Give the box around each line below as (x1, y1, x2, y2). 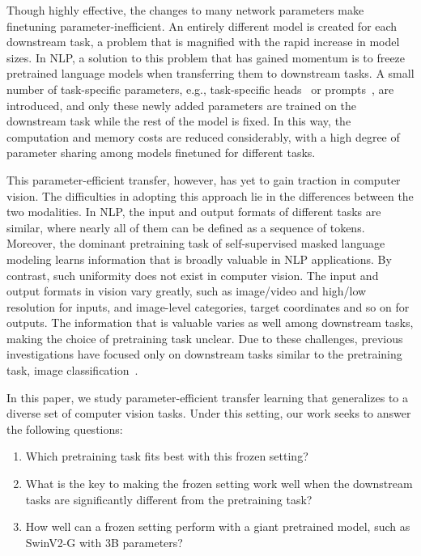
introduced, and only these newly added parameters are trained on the (6, 96, 357, 113)
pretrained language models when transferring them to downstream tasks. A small (6, 65, 415, 82)
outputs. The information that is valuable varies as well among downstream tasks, (6, 314, 414, 331)
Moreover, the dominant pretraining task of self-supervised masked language (6, 235, 385, 252)
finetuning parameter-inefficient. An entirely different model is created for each (6, 17, 398, 34)
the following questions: (6, 420, 123, 437)
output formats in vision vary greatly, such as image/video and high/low (6, 282, 367, 299)
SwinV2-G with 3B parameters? (25, 533, 183, 550)
